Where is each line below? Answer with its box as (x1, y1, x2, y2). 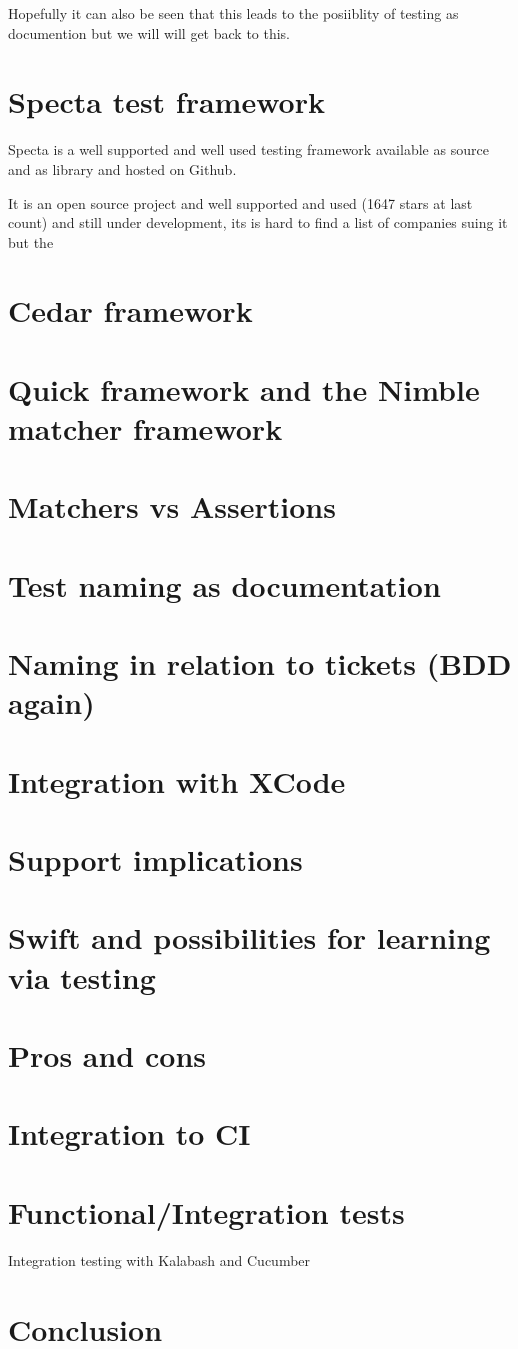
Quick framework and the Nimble (8, 368, 480, 409)
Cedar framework (8, 290, 253, 331)
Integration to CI (8, 1113, 251, 1154)
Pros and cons (8, 1035, 206, 1076)
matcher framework (8, 408, 283, 449)
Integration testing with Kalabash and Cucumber (8, 1249, 311, 1270)
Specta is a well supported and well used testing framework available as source (8, 139, 489, 160)
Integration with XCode (8, 760, 346, 801)
